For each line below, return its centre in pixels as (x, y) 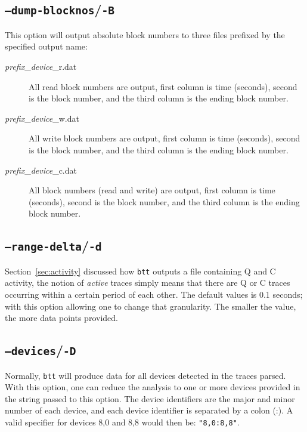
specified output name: (46, 46)
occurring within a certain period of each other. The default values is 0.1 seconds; (154, 294)
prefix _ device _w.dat (42, 118)
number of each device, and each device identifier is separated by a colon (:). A (149, 410)
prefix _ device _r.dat (41, 66)
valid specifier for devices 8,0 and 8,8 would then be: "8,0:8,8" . (122, 422)
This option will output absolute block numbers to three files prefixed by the (145, 34)
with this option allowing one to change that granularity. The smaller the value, (151, 306)
